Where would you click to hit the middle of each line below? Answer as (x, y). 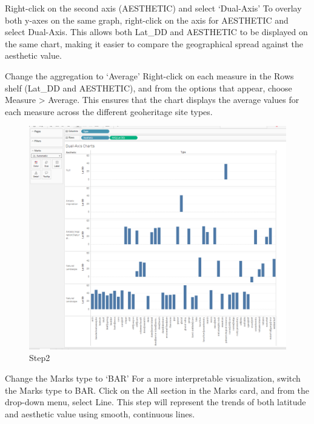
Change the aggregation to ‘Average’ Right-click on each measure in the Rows (149, 75)
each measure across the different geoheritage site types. (109, 111)
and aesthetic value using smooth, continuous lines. (100, 413)
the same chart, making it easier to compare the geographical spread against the (154, 43)
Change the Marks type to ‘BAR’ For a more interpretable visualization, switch (153, 378)
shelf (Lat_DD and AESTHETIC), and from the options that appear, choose (149, 88)
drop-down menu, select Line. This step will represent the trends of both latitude (155, 402)
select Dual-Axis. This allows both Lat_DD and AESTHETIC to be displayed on (156, 32)
